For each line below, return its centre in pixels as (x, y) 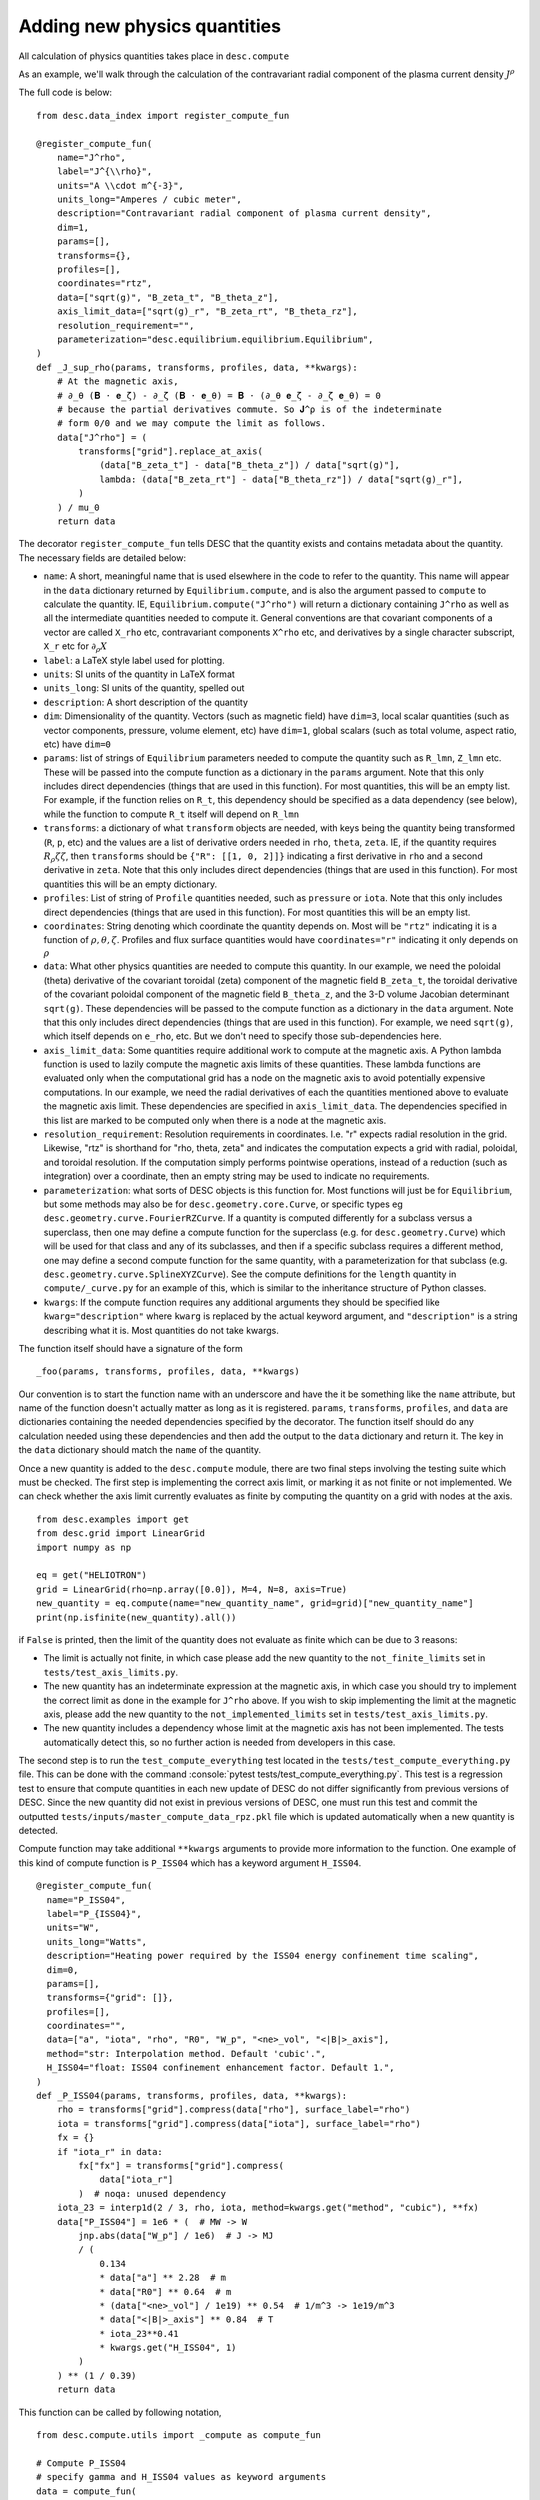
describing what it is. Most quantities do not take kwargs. (161, 1330)
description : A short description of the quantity (146, 702)
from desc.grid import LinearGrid (120, 1533)
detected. (38, 1831)
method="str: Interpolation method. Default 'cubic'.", (186, 2053)
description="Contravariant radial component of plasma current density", (244, 213)
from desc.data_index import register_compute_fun (163, 115)
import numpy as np (84, 1547)
